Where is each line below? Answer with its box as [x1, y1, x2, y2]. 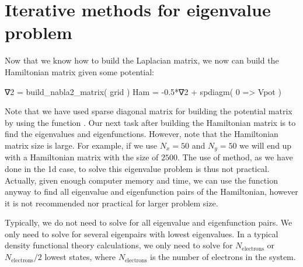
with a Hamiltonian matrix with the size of [5, 151, 159, 163]
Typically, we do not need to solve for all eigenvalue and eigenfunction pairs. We [5, 216, 292, 229]
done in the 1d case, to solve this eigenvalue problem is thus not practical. [5, 162, 270, 174]
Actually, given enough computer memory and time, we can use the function [5, 174, 278, 186]
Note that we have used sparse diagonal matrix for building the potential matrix [5, 105, 292, 117]
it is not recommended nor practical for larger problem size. [5, 196, 218, 209]
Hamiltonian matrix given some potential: [5, 65, 155, 78]
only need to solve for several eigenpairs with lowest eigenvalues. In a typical [5, 227, 278, 240]
